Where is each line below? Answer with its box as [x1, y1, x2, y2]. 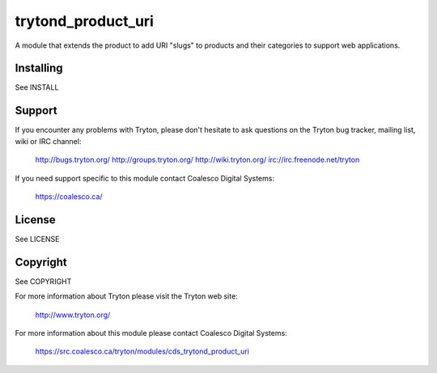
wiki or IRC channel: [15, 136, 82, 146]
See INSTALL [15, 83, 59, 92]
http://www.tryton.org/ [35, 310, 111, 320]
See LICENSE [15, 234, 60, 244]
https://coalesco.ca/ [35, 191, 103, 201]
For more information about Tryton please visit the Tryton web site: [15, 291, 238, 301]
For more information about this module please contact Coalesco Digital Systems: [15, 328, 287, 337]
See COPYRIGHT [15, 276, 72, 286]
